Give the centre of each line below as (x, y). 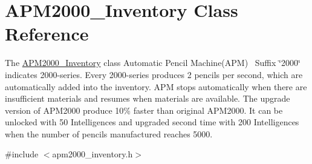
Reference (47, 34)
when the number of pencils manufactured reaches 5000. (109, 133)
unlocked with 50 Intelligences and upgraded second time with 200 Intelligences (152, 122)
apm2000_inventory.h (93, 154)
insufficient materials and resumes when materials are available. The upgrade (148, 98)
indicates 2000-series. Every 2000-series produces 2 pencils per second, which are (154, 74)
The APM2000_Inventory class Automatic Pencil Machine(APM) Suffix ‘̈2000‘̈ (153, 63)
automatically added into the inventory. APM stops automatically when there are (156, 86)
